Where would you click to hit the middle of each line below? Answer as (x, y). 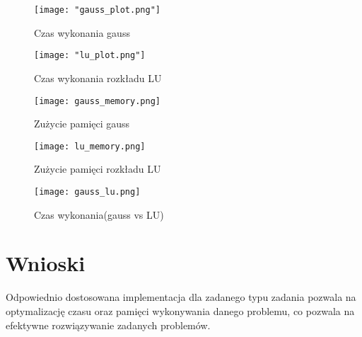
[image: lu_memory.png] (90, 146)
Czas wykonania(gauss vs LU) (99, 214)
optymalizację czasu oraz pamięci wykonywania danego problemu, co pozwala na (180, 310)
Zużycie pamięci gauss (82, 124)
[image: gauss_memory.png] (97, 101)
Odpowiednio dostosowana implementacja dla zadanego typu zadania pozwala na (181, 297)
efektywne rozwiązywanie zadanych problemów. (108, 325)
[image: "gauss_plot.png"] (97, 10)
